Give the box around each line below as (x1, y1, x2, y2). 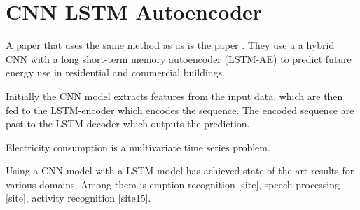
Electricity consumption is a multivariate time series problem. (6, 139, 270, 154)
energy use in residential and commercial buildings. (6, 65, 226, 80)
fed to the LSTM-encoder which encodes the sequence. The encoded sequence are (6, 102, 354, 117)
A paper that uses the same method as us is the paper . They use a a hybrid (6, 38, 335, 52)
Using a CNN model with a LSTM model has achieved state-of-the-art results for (6, 163, 354, 178)
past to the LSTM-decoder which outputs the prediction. (6, 116, 250, 131)
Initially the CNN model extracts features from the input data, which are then (6, 88, 343, 103)
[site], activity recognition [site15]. (6, 190, 151, 205)
